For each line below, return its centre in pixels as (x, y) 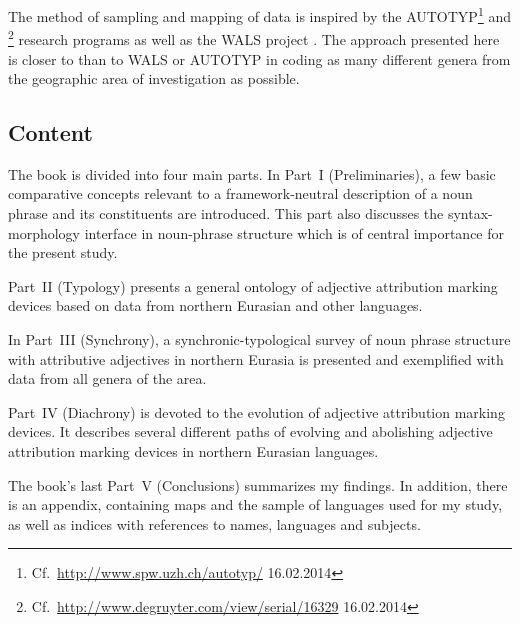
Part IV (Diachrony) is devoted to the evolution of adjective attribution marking (256, 411)
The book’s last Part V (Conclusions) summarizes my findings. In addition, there (258, 484)
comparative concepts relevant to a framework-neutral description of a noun (240, 193)
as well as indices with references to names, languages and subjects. (214, 523)
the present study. (63, 252)
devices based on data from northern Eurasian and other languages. (215, 305)
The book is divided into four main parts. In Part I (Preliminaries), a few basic (252, 173)
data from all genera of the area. (107, 378)
